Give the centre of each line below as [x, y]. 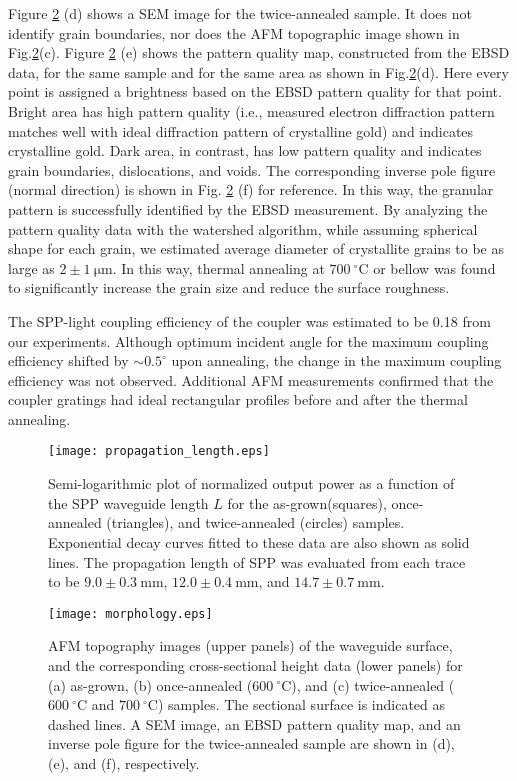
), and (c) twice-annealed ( [373, 684]
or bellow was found [434, 267]
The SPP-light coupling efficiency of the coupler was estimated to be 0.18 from [249, 320]
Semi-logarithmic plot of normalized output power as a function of [251, 483]
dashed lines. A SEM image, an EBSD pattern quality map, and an [254, 723]
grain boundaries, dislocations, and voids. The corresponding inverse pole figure [252, 169]
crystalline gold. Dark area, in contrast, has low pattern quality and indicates [245, 150]
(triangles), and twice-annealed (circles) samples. [255, 522]
